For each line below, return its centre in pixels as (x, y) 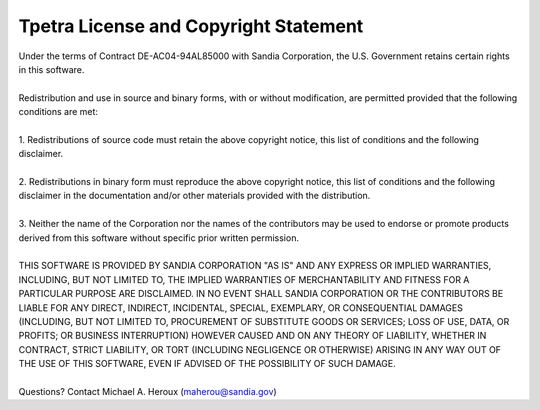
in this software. (51, 69)
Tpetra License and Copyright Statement (191, 26)
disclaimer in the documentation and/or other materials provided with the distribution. (194, 196)
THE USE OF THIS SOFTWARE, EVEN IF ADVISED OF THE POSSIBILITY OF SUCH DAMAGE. (207, 364)
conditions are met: (58, 112)
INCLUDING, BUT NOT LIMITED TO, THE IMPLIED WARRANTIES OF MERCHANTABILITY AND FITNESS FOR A (244, 279)
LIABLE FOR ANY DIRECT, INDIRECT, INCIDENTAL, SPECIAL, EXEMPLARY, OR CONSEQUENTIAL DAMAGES (241, 307)
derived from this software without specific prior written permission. (159, 237)
